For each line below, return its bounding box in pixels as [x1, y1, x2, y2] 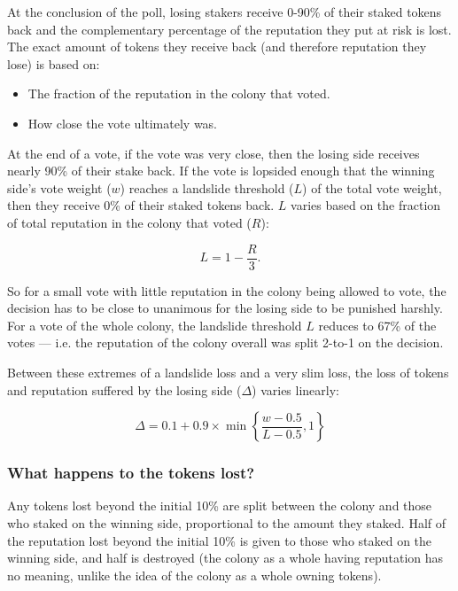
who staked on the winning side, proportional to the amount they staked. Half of [7, 513, 446, 532]
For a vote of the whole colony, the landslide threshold [7, 315, 302, 334]
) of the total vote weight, [302, 178, 442, 197]
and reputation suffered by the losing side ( [7, 380, 242, 399]
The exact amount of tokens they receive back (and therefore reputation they [7, 37, 427, 56]
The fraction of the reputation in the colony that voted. [27, 84, 330, 103]
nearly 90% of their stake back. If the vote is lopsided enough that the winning [7, 161, 435, 180]
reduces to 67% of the [318, 315, 437, 334]
